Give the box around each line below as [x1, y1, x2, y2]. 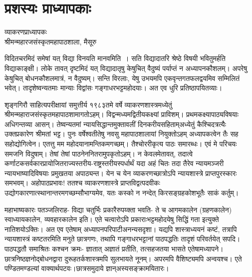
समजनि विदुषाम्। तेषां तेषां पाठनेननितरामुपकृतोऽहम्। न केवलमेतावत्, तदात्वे [4, 148, 193, 158]
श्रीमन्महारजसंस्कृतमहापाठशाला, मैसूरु [4, 36, 97, 46]
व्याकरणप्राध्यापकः [4, 26, 47, 37]
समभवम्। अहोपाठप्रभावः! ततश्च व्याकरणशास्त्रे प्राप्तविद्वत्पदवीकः [4, 177, 160, 188]
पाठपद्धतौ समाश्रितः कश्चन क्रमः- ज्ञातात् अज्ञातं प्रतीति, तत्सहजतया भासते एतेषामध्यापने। [4, 243, 224, 253]
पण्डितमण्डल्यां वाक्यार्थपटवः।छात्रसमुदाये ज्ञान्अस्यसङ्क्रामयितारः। [4, 263, 169, 273]
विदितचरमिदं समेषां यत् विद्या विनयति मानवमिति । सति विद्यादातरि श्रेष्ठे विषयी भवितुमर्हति [4, 53, 226, 63]
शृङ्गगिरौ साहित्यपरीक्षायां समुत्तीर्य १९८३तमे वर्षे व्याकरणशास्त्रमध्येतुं [4, 99, 172, 109]
